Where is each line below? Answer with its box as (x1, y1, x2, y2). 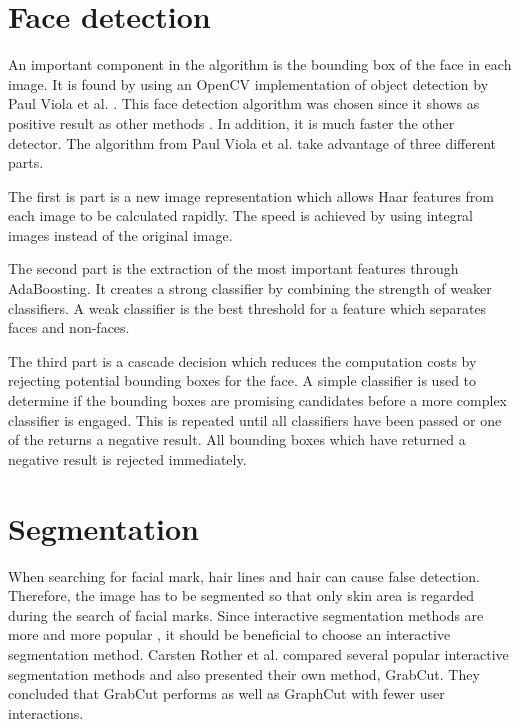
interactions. (8, 702, 84, 723)
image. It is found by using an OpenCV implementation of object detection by (8, 73, 489, 94)
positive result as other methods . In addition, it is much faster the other (8, 112, 455, 133)
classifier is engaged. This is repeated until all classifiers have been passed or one (8, 409, 502, 430)
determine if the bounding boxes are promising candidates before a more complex (8, 390, 507, 411)
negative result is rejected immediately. (8, 448, 247, 469)
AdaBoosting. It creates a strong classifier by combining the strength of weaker (8, 278, 492, 299)
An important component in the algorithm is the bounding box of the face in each (8, 54, 512, 75)
